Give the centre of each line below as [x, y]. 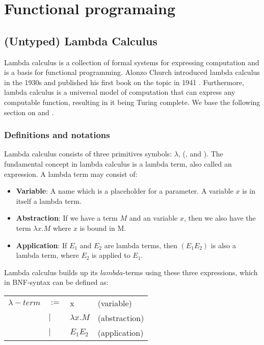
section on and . [29, 112]
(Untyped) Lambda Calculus [81, 41]
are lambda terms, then [141, 245]
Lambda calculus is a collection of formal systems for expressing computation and [132, 62]
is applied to [111, 255]
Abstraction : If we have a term [67, 218]
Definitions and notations [57, 135]
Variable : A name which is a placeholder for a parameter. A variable [125, 191]
